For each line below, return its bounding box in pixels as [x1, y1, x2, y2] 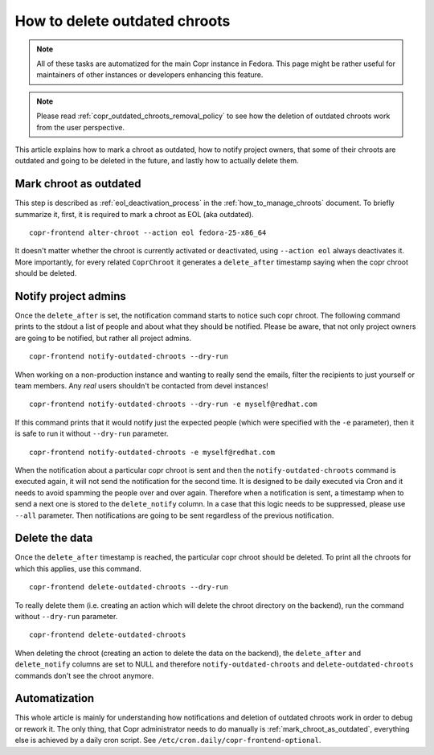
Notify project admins [14, 289, 126, 303]
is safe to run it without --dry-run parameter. [14, 429, 169, 438]
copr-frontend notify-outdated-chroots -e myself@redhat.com [29, 447, 275, 457]
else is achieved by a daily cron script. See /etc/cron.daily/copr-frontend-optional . [14, 736, 321, 745]
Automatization [14, 691, 95, 705]
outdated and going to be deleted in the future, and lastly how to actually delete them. [14, 156, 299, 166]
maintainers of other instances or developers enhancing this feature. [36, 70, 264, 80]
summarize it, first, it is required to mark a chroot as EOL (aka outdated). [14, 209, 254, 219]
